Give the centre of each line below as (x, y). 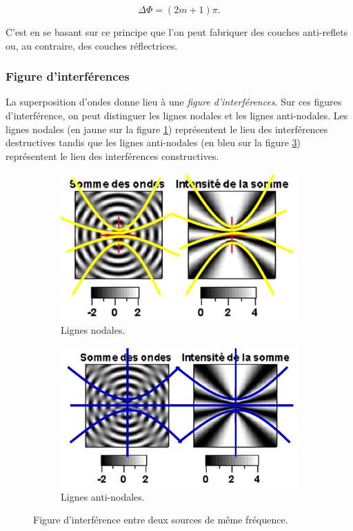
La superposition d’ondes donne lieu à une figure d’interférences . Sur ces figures (174, 102)
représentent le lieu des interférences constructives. (112, 156)
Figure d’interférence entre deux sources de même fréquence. (161, 520)
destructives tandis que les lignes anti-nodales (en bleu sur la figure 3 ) (153, 142)
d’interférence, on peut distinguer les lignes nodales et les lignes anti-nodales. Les (177, 115)
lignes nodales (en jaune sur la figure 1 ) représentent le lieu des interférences (167, 129)
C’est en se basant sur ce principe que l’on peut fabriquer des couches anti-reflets (177, 32)
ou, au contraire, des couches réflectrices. (92, 45)
